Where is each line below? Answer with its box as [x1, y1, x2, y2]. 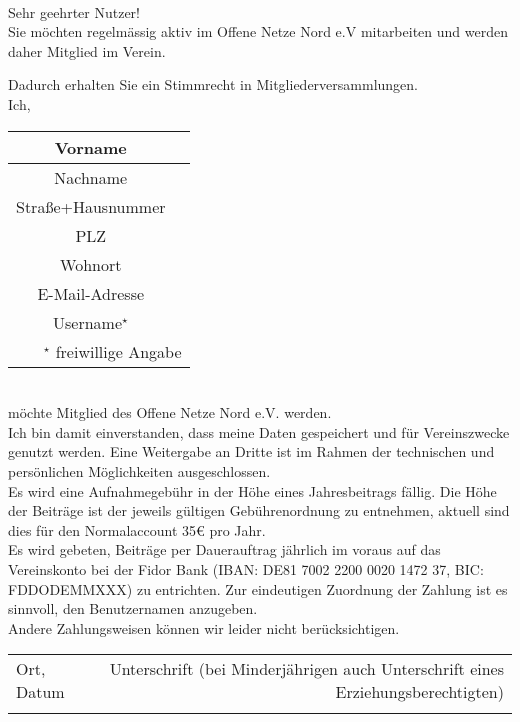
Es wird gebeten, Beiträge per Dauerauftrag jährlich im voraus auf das [8, 539, 441, 560]
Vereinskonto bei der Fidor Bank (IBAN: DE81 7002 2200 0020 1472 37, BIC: [8, 558, 484, 579]
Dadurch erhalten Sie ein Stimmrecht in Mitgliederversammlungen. [8, 74, 418, 95]
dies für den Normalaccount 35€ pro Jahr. [8, 519, 266, 540]
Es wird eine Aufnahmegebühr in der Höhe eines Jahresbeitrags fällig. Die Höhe [8, 480, 497, 501]
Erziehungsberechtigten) [335, 680, 504, 704]
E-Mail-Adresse [37, 281, 145, 305]
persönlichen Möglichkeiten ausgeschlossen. [8, 460, 271, 481]
